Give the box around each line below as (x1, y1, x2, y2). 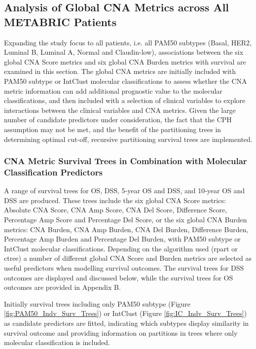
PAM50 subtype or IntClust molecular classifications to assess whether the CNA (4, 75, 247, 86)
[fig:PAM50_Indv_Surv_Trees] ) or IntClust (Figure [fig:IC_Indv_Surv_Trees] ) (4, 308, 247, 318)
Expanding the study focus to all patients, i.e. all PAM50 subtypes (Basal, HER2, (4, 37, 252, 47)
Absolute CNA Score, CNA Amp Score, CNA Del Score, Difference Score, (4, 205, 227, 215)
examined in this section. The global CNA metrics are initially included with (4, 66, 236, 76)
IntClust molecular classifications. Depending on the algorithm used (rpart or (4, 243, 238, 253)
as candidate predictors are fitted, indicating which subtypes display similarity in (4, 317, 249, 328)
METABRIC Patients (4, 14, 117, 29)
